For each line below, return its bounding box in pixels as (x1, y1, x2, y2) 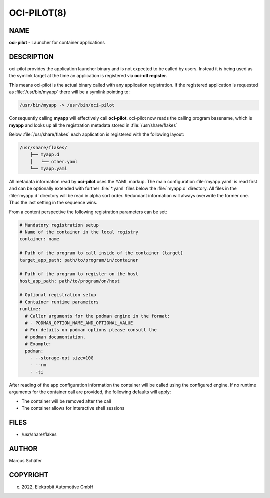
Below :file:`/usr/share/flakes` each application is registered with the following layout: (9, 131, 184, 137)
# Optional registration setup (19, 292, 97, 298)
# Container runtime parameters (19, 299, 99, 305)
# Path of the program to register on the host (19, 271, 138, 277)
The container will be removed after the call (21, 398, 111, 404)
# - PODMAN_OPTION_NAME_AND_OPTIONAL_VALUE (25, 320, 133, 326)
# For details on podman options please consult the (25, 327, 157, 333)
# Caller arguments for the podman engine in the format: (25, 313, 170, 319)
